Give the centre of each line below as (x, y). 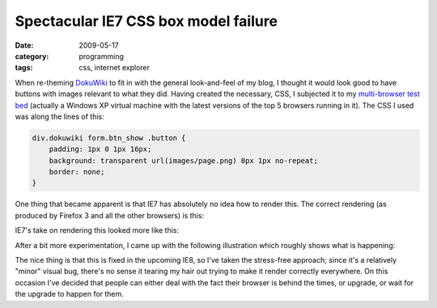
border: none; (77, 172)
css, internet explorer (114, 68)
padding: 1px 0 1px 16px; (100, 149)
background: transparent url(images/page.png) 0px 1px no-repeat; (184, 160)
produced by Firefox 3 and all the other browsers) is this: (110, 215)
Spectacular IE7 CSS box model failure (146, 21)
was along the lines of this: (59, 116)
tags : (24, 68)
